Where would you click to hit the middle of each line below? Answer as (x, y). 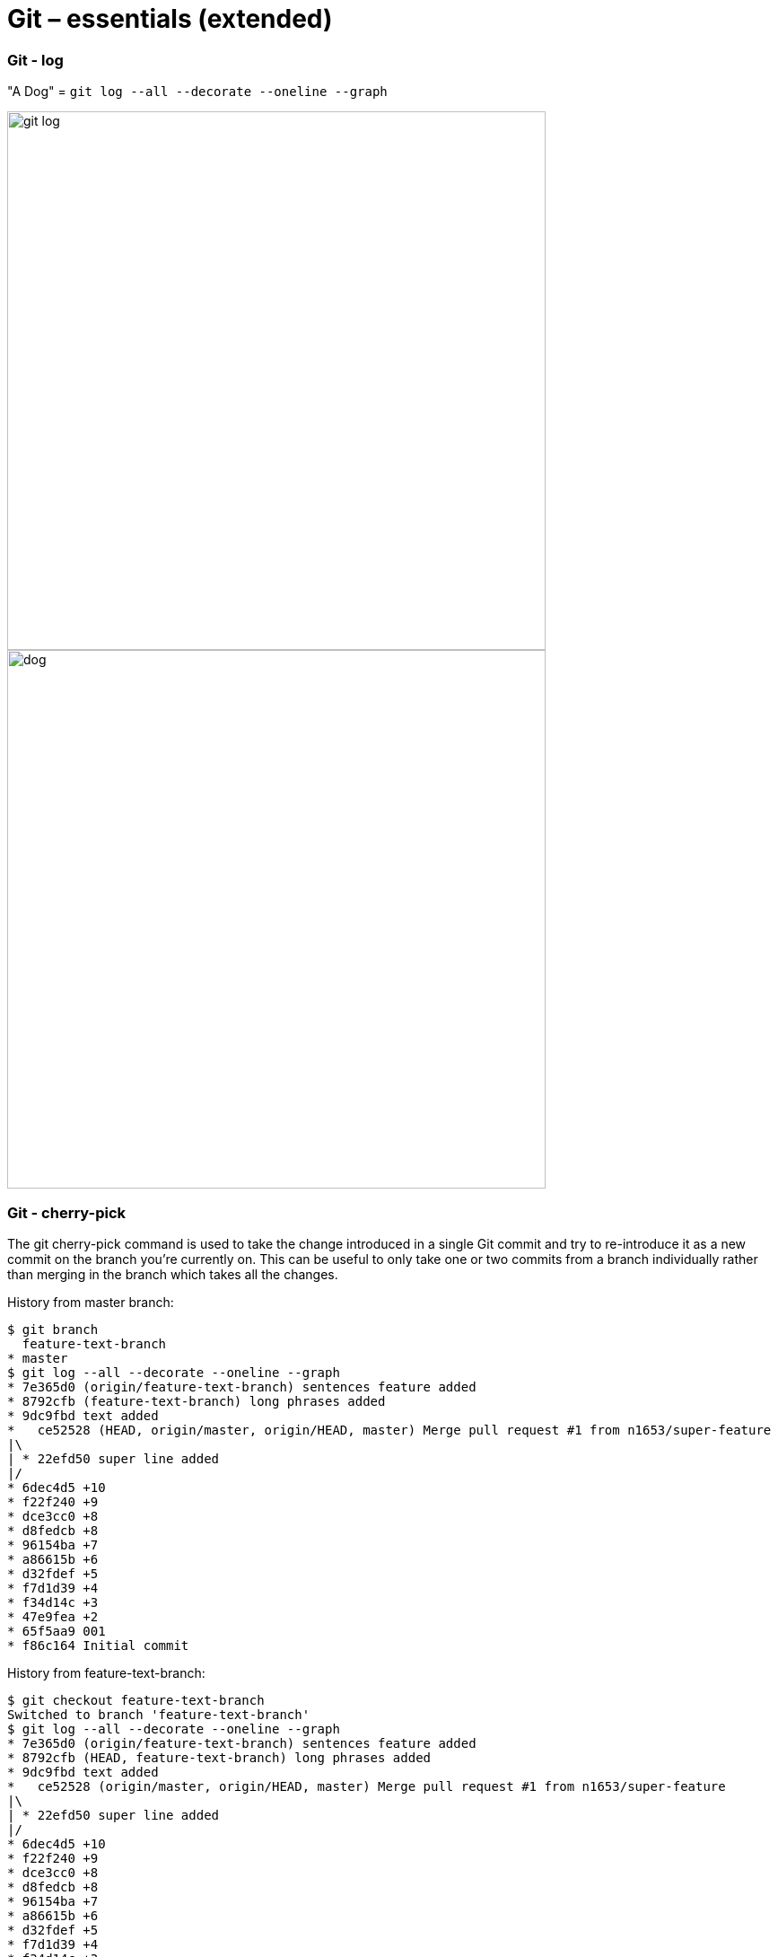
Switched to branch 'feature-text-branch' (159, 1714)
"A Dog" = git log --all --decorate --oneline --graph (197, 92)
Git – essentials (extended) (170, 19)
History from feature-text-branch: (106, 1672)
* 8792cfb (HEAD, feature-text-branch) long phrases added (219, 1757)
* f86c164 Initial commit (98, 1645)
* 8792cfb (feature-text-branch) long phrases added (197, 1401)
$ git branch (53, 1329)
